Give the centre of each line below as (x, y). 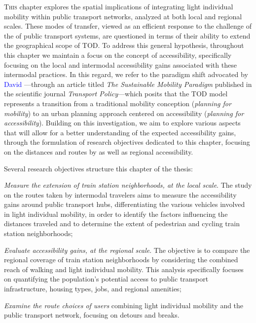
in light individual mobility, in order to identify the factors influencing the (116, 214)
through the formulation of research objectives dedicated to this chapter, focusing (127, 142)
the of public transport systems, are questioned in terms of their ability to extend (127, 35)
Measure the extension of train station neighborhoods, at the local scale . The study (128, 185)
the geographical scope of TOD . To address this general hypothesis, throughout (124, 45)
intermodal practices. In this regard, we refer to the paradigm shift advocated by (126, 74)
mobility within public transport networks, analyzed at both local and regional (123, 16)
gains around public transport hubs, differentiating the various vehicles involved (125, 204)
